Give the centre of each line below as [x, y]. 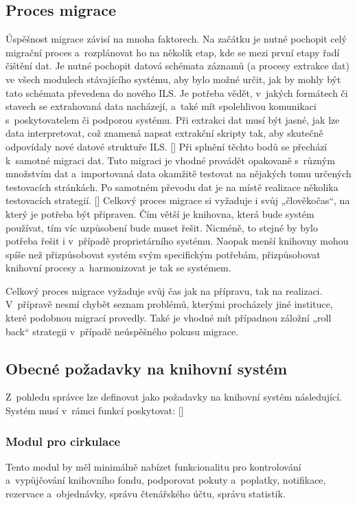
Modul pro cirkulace [63, 441]
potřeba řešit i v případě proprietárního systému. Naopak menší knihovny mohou [177, 241]
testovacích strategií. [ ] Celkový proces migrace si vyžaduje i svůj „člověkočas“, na [178, 200]
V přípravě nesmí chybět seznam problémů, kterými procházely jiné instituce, [169, 304]
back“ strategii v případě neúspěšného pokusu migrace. [122, 331]
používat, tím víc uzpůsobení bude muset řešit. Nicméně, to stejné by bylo [162, 227]
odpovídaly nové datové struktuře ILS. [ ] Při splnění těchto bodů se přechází [166, 146]
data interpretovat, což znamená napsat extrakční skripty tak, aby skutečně [164, 133]
